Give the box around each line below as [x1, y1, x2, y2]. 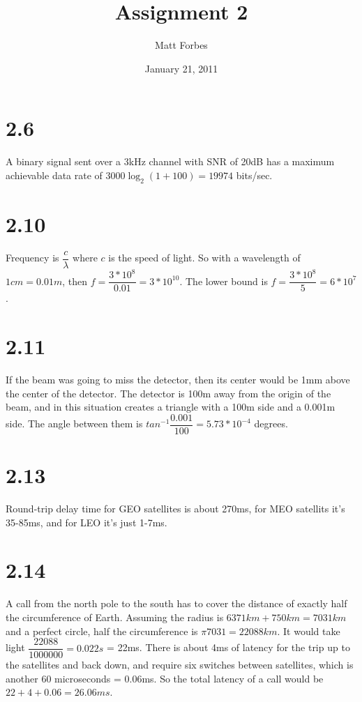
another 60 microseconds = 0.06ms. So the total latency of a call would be [6, 671, 324, 685]
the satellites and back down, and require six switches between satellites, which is [6, 657, 354, 672]
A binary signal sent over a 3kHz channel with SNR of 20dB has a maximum [6, 154, 335, 169]
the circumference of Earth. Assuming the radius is [6, 609, 224, 624]
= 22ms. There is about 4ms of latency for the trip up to [107, 640, 350, 655]
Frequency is [6, 250, 59, 265]
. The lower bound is [179, 273, 268, 288]
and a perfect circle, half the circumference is [6, 623, 198, 638]
